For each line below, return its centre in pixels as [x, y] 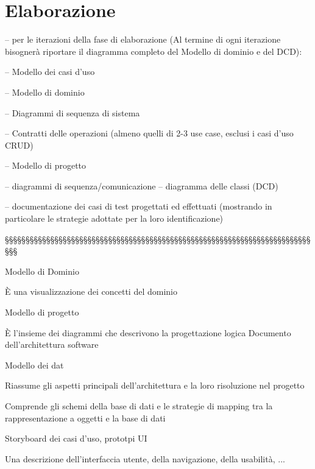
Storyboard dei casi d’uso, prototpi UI [76, 438]
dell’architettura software [52, 344]
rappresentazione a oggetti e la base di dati [85, 418]
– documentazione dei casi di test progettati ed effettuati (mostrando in [139, 206]
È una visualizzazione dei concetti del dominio [91, 291]
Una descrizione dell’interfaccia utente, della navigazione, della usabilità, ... [145, 458]
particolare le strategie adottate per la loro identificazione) [114, 218]
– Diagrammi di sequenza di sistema [73, 112]
